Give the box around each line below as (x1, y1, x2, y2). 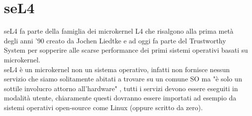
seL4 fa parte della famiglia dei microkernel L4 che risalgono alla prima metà (4, 26, 233, 36)
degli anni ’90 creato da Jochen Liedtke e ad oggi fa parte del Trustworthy (4, 35, 226, 45)
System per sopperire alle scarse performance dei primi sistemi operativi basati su (4, 45, 248, 55)
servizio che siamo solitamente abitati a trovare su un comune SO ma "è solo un (4, 74, 242, 84)
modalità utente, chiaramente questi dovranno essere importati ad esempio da (4, 93, 236, 103)
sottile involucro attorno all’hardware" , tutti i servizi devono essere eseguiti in (4, 83, 238, 93)
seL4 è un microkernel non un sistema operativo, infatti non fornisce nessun (4, 64, 230, 74)
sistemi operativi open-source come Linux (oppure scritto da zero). (4, 102, 203, 112)
